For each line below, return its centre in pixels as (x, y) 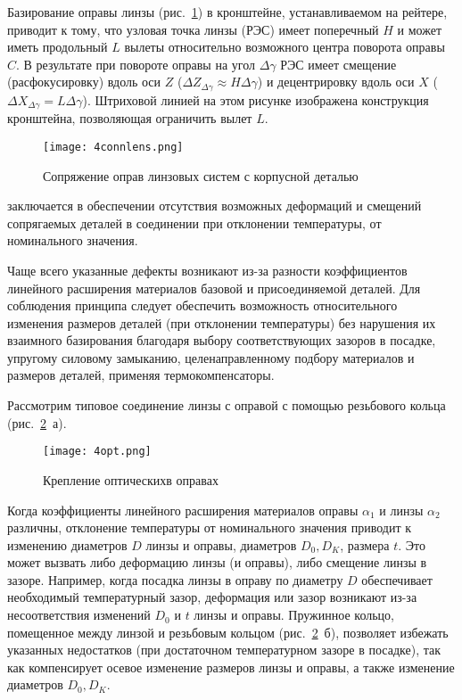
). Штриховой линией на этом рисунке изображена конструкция (256, 99)
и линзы (401, 510)
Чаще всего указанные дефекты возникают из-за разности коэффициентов (207, 270)
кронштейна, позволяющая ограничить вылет (130, 118)
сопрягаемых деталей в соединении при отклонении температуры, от (194, 222)
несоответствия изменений (79, 615)
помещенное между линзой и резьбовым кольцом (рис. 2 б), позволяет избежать (228, 632)
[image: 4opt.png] (97, 452)
